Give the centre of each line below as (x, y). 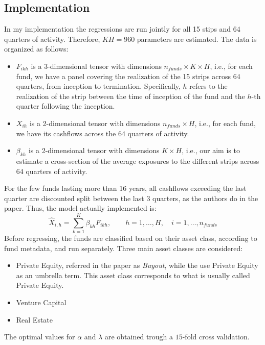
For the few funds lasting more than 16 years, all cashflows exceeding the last (125, 188)
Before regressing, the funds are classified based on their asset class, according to (131, 238)
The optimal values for (40, 337)
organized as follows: (36, 49)
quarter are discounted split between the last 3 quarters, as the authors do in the (131, 198)
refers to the (208, 86)
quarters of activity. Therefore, (52, 39)
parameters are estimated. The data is (197, 39)
